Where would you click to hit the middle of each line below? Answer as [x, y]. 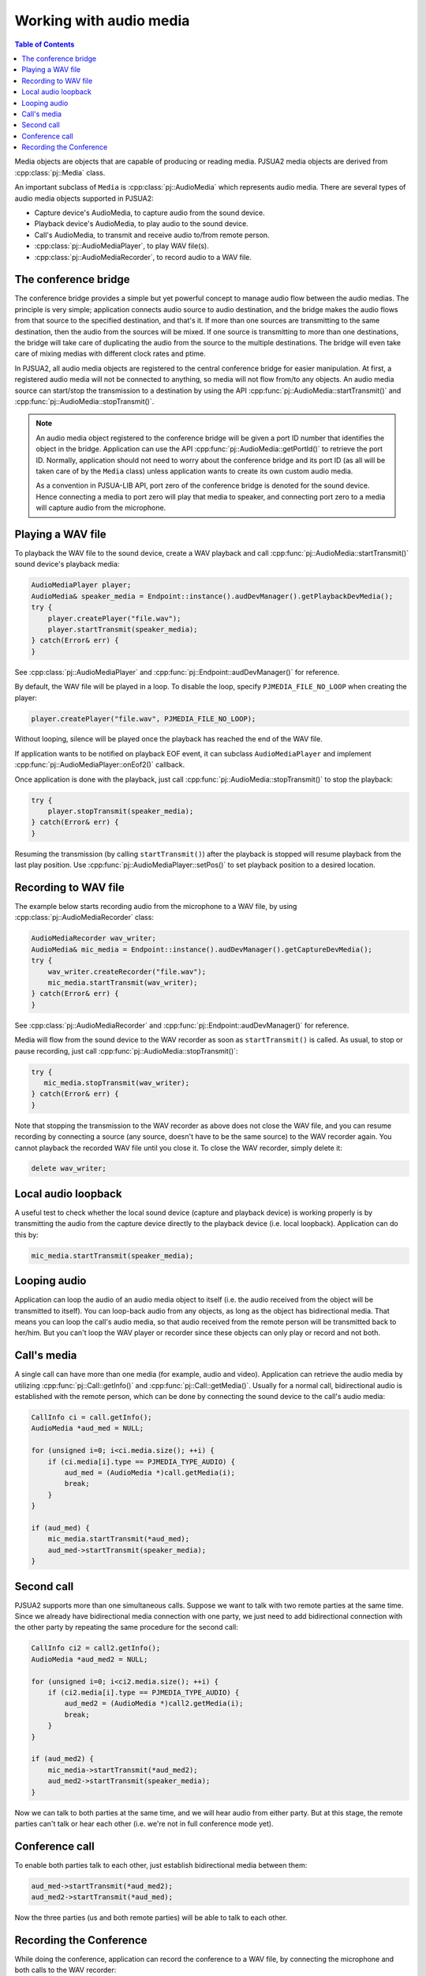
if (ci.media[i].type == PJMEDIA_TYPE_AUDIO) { [142, 1461]
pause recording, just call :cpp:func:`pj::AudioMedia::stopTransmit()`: [126, 1050]
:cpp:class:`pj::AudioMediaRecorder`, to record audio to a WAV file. [143, 257]
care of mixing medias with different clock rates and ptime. [110, 354]
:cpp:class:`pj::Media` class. [60, 172]
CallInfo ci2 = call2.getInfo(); [96, 1648]
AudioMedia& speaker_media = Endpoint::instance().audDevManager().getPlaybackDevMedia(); [212, 596]
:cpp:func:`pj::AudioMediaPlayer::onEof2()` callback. [100, 765]
